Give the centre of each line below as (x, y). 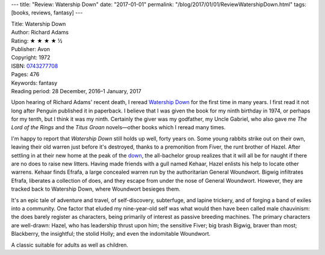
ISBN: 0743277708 (35, 66)
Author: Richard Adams (40, 32)
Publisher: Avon (31, 49)
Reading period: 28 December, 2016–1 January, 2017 (76, 91)
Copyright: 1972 (31, 58)
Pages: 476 (25, 75)
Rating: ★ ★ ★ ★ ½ (37, 41)
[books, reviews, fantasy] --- (47, 13)
